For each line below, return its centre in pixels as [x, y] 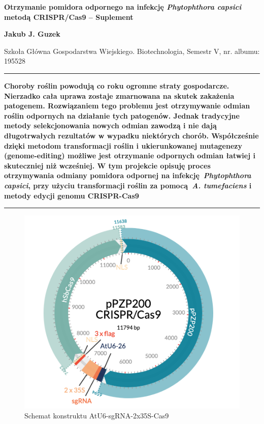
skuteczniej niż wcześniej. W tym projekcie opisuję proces [107, 165]
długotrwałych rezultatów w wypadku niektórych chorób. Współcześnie [131, 135]
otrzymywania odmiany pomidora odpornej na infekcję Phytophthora [128, 175]
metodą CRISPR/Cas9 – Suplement [69, 17]
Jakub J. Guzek [32, 34]
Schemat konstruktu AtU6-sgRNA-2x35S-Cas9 [97, 416]
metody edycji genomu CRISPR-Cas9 [72, 195]
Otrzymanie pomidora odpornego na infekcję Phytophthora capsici [123, 7]
